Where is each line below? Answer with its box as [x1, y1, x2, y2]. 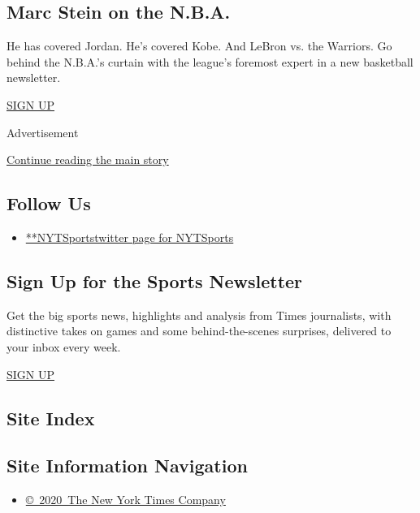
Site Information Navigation [6, 453, 248, 478]
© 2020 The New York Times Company [25, 491, 226, 508]
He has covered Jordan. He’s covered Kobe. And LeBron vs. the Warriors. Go [6, 37, 392, 54]
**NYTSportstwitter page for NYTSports [25, 228, 234, 245]
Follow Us [6, 191, 91, 216]
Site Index [6, 405, 95, 430]
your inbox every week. [6, 338, 121, 355]
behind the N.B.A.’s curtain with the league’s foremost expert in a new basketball [6, 53, 414, 70]
